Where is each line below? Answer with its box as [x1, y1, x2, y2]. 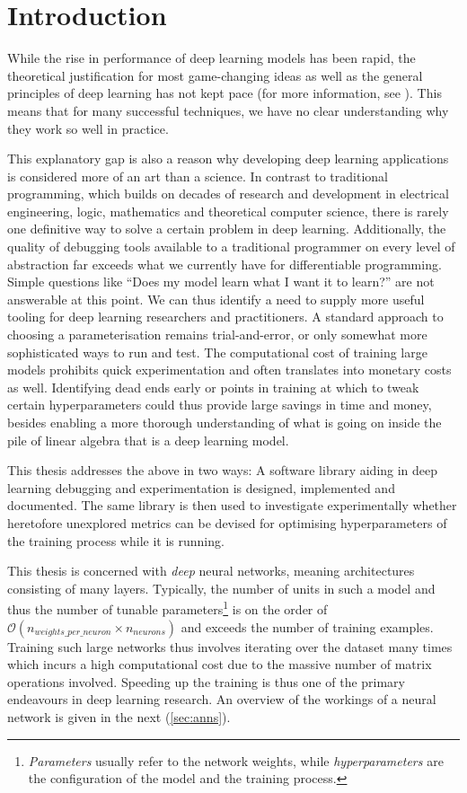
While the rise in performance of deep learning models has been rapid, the [7, 48, 416, 67]
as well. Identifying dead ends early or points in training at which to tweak [7, 377, 419, 396]
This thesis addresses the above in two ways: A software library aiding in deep [7, 461, 438, 480]
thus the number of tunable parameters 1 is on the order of [7, 597, 328, 618]
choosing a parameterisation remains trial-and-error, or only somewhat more [7, 325, 427, 344]
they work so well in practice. [7, 119, 169, 137]
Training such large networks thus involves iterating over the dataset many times [7, 637, 453, 656]
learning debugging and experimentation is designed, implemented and [7, 478, 395, 497]
